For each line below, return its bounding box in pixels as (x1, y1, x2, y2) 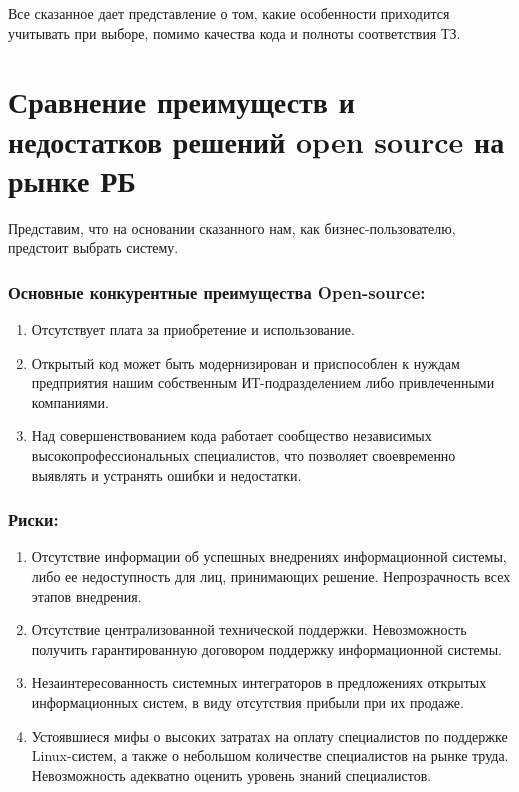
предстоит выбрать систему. (8, 237, 179, 258)
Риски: (8, 507, 59, 532)
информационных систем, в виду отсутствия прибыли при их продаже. (31, 692, 464, 713)
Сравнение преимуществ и (8, 81, 355, 122)
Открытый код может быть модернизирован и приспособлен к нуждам (31, 352, 460, 373)
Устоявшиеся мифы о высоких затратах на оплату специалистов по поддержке (31, 725, 508, 746)
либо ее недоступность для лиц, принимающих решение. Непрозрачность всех (31, 566, 511, 587)
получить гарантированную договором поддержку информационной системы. (31, 638, 502, 659)
